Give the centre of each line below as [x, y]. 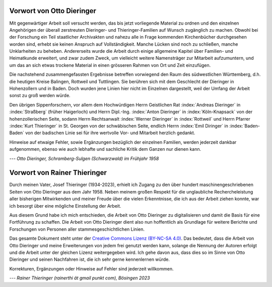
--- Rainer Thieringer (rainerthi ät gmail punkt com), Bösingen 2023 [80, 278]
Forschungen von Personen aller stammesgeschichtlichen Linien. [77, 229]
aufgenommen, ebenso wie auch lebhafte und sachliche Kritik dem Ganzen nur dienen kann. [105, 149]
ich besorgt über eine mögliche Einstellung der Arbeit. [65, 206]
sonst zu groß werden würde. [40, 95]
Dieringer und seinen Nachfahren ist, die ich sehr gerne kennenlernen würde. [89, 259]
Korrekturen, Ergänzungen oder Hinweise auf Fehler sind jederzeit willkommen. [91, 268]
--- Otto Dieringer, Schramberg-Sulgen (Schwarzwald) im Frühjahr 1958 [84, 158]
